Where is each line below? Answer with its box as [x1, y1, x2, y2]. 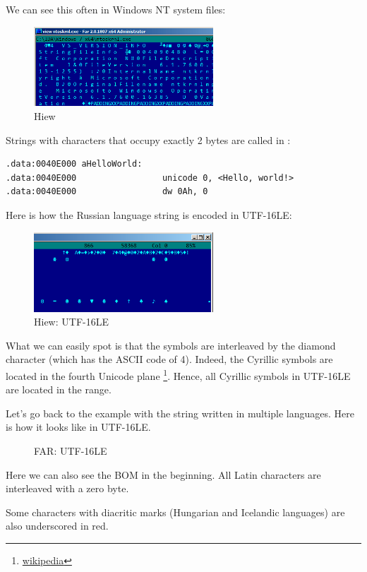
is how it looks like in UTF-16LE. [6, 419, 151, 434]
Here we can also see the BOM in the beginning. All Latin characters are [6, 467, 321, 482]
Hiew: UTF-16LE [34, 314, 109, 329]
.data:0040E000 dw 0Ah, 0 [6, 186, 208, 197]
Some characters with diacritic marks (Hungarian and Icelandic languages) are [6, 504, 345, 519]
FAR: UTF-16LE [34, 443, 107, 458]
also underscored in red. [6, 518, 109, 533]
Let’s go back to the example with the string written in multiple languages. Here [6, 405, 355, 420]
